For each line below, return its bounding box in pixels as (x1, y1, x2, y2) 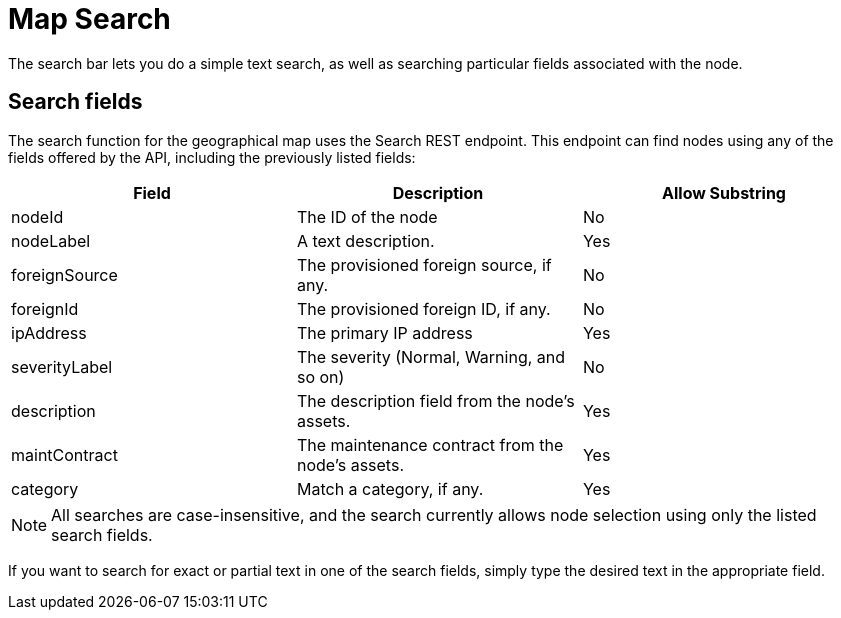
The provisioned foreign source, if (296, 254, 552, 275)
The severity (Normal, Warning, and (296, 346, 566, 367)
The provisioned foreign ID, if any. (296, 298, 551, 319)
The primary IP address (296, 322, 473, 343)
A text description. (296, 230, 435, 251)
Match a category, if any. (296, 478, 484, 499)
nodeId (11, 206, 64, 227)
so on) (296, 366, 345, 387)
